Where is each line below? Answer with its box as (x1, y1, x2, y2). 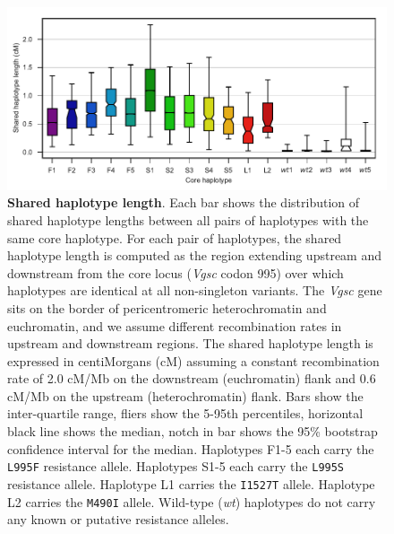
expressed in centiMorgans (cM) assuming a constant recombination (7, 351, 380, 370)
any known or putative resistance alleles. (7, 510, 229, 529)
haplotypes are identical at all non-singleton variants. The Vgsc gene (7, 281, 382, 300)
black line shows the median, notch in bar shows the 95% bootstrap (7, 422, 378, 441)
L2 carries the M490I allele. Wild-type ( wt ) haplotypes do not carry (7, 492, 376, 511)
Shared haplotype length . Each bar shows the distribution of (7, 193, 360, 212)
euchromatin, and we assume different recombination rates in (7, 316, 342, 335)
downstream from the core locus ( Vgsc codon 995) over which (7, 263, 344, 282)
